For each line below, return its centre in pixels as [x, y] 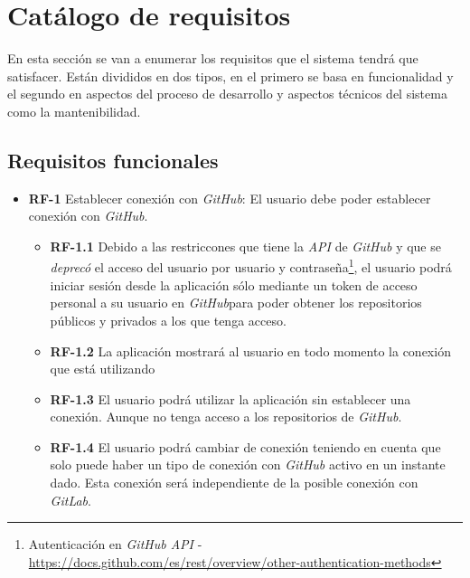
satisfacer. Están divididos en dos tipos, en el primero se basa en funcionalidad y [230, 76]
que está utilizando [103, 369]
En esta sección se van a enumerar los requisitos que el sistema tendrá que [213, 58]
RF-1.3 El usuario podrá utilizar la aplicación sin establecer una [230, 398]
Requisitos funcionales [113, 160]
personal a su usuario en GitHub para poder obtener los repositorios [236, 303]
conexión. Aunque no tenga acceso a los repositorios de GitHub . [226, 417]
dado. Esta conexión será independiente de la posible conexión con [234, 483]
